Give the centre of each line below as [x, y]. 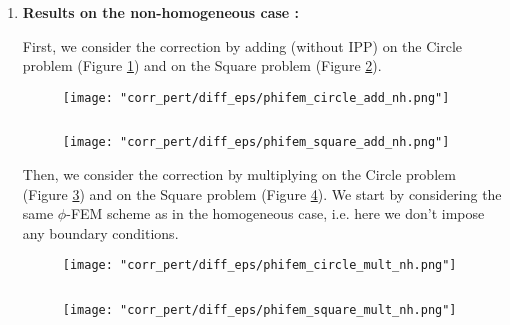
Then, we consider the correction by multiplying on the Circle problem [239, 174]
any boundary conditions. [100, 232]
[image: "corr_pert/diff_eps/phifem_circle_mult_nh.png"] [259, 265]
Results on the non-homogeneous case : [161, 12]
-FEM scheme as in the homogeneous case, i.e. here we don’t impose [275, 213]
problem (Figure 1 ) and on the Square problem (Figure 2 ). [202, 65]
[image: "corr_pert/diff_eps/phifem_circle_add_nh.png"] [256, 97]
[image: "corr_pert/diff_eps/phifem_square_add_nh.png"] [256, 142]
